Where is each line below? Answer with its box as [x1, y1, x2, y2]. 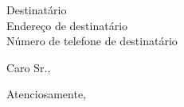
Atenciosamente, [6, 86, 87, 102]
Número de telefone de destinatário [6, 32, 178, 49]
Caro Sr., [6, 59, 51, 75]
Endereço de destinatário [6, 17, 128, 33]
